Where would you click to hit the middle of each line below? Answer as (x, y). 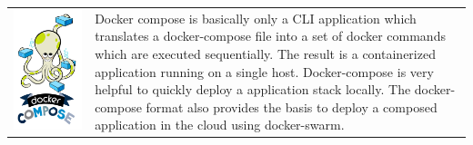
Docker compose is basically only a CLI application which (256, 18)
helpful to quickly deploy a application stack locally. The (253, 89)
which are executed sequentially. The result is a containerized (265, 53)
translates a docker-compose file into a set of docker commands (270, 36)
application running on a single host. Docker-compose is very (264, 71)
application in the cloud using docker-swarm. (220, 125)
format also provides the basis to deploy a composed (292, 106)
